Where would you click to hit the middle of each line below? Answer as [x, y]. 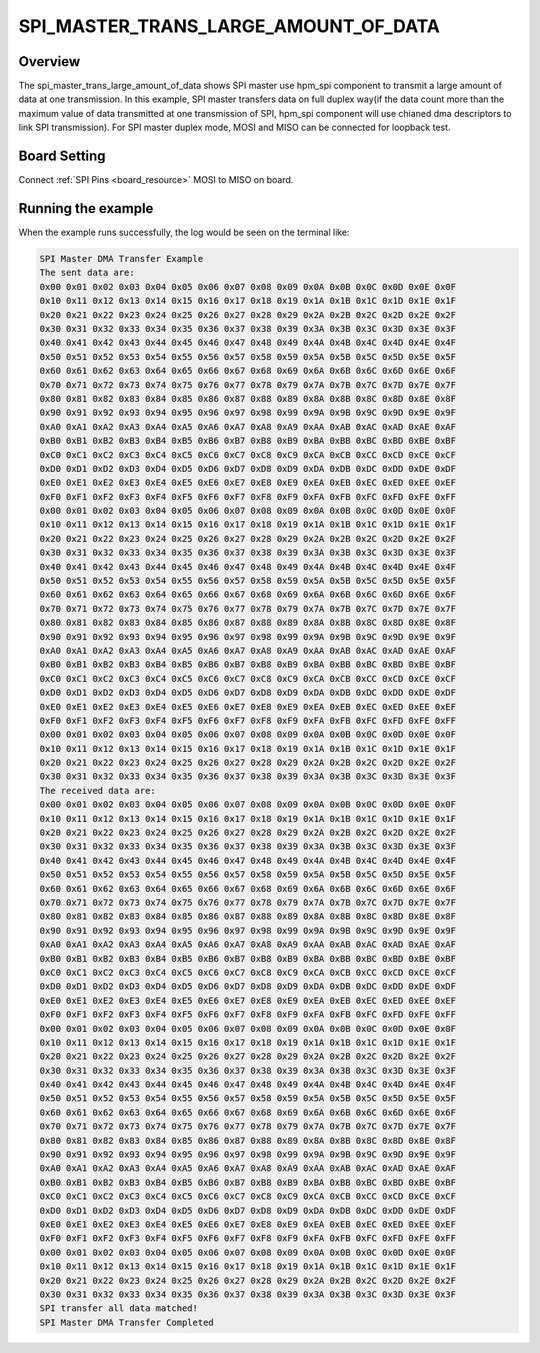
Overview [49, 61]
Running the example [86, 208]
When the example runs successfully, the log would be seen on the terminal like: [184, 232]
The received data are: [98, 790]
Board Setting [62, 156]
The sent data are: [87, 273]
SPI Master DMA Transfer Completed [126, 1322]
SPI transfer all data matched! [119, 1308]
